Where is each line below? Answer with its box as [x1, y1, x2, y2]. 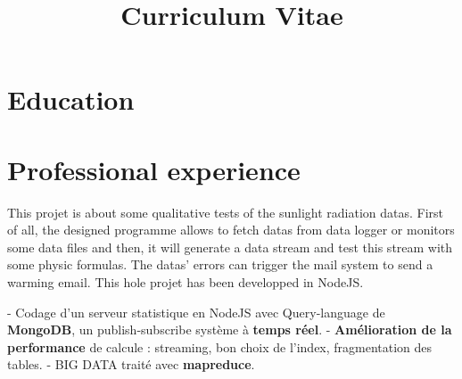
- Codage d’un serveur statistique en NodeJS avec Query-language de [7, 302, 385, 321]
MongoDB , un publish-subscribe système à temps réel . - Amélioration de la [7, 320, 452, 339]
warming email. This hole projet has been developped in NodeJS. [7, 273, 364, 292]
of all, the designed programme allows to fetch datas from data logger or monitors [7, 220, 455, 239]
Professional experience [7, 151, 301, 187]
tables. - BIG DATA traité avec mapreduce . [7, 355, 255, 374]
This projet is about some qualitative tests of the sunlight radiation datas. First [7, 202, 444, 221]
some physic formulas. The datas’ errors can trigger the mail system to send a [7, 255, 433, 274]
